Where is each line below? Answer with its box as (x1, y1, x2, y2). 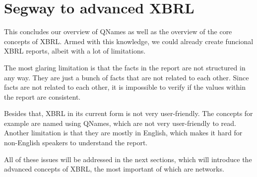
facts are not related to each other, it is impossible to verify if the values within (4, 82, 246, 92)
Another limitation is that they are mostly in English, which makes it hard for (4, 127, 243, 138)
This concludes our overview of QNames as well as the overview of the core (4, 26, 232, 37)
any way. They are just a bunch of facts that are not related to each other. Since (4, 72, 249, 82)
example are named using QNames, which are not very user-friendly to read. (4, 118, 236, 128)
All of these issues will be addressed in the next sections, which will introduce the (4, 154, 252, 164)
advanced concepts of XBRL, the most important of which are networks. (4, 164, 224, 174)
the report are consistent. (4, 91, 81, 102)
